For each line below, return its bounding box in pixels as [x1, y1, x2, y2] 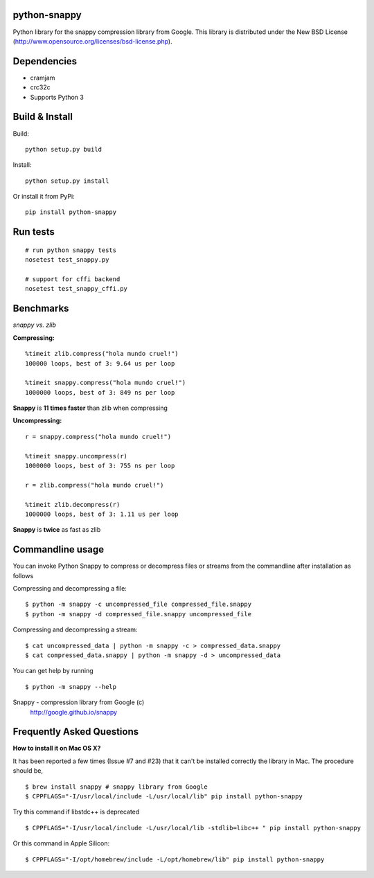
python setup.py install [25, 177, 109, 185]
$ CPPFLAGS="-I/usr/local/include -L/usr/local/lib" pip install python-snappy [25, 793, 303, 800]
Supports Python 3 [30, 93, 84, 101]
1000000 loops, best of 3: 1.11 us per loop [25, 510, 179, 518]
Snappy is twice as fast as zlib [12, 526, 101, 534]
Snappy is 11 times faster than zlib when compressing [12, 404, 168, 412]
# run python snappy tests [25, 246, 117, 254]
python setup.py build [25, 145, 103, 153]
